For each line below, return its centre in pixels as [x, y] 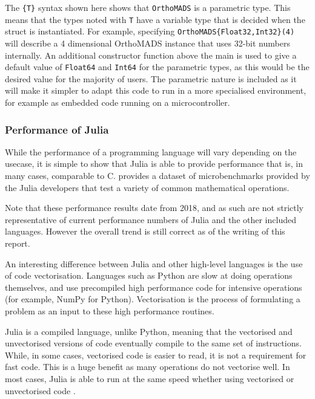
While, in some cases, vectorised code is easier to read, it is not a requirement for [156, 355]
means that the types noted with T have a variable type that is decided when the [155, 19]
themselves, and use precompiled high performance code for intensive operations [154, 287]
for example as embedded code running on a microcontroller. [118, 102]
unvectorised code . [40, 390]
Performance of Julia [57, 129]
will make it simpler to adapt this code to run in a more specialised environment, [156, 90]
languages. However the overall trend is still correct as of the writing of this [145, 231]
